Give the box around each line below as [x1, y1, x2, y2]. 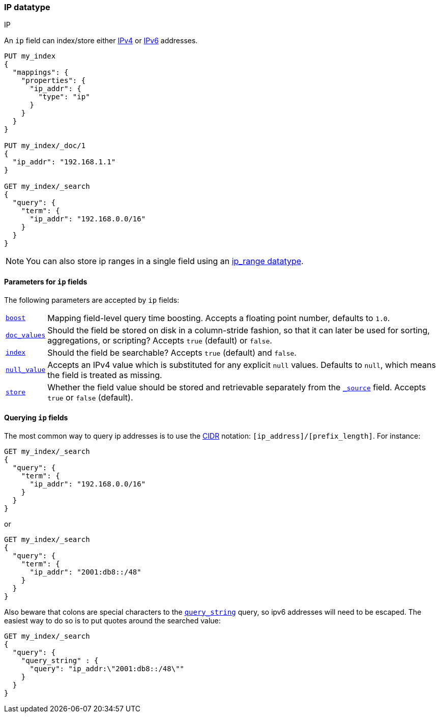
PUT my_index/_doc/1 [4, 141, 86, 150]
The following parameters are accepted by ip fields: [4, 295, 180, 304]
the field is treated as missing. [47, 369, 162, 380]
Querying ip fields [4, 413, 68, 422]
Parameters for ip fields [4, 277, 87, 286]
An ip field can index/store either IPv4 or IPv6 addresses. [4, 36, 198, 45]
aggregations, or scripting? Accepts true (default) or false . [47, 335, 272, 346]
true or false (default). [47, 392, 133, 403]
